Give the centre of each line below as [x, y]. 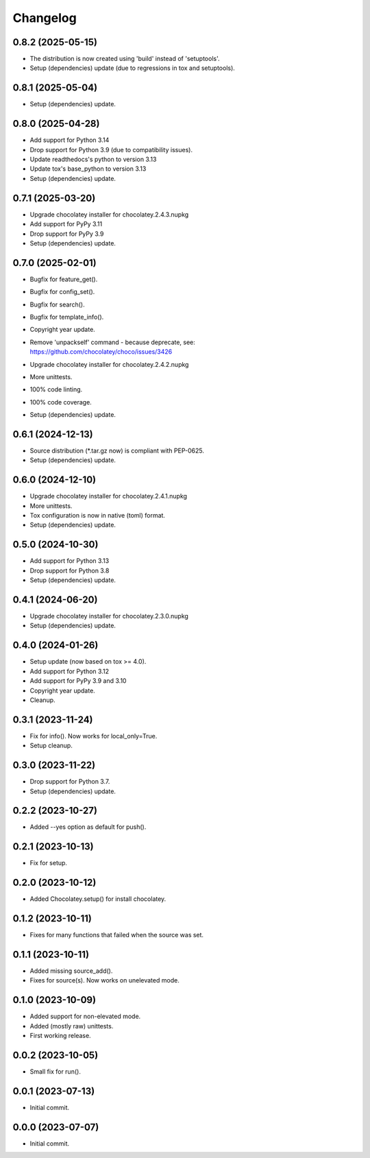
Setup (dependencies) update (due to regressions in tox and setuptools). [133, 68]
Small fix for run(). [56, 1072]
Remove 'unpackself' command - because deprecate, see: [112, 342]
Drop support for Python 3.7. [70, 782]
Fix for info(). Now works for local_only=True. [94, 736]
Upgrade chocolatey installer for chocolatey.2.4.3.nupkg [109, 214]
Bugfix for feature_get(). [64, 279]
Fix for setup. [49, 863]
